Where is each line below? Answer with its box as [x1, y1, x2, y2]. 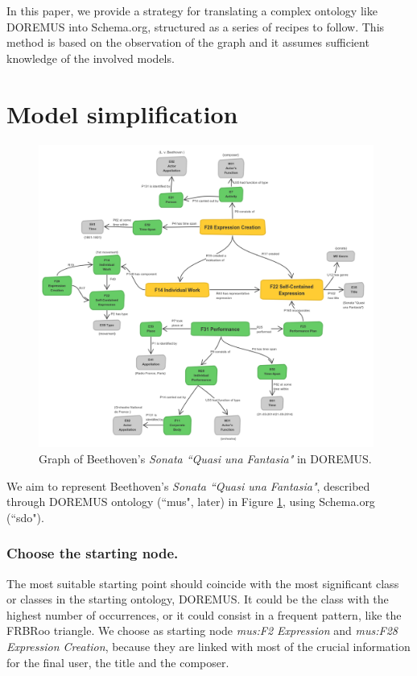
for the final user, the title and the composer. [6, 653, 229, 670]
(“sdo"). [6, 508, 44, 525]
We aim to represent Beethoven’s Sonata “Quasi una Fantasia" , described [6, 477, 370, 494]
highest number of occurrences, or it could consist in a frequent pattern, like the [6, 606, 402, 623]
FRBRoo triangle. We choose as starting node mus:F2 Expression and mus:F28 [6, 622, 398, 639]
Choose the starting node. [6, 543, 179, 563]
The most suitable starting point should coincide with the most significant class [6, 574, 399, 591]
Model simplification [6, 97, 238, 130]
